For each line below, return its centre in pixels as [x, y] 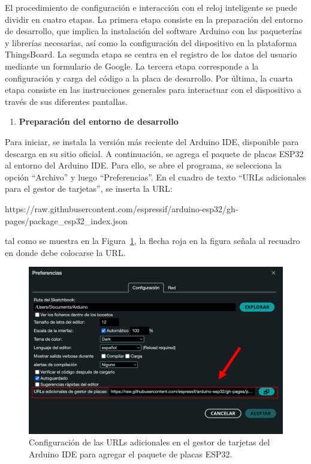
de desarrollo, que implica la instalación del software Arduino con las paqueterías [154, 31]
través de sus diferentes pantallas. [67, 101]
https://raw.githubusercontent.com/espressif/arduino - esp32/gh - [122, 208]
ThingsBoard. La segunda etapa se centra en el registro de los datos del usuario [151, 54]
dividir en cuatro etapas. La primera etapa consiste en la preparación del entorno [154, 19]
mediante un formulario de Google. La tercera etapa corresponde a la [132, 66]
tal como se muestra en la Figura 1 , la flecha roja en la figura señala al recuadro [153, 241]
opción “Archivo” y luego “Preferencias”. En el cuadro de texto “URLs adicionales [155, 177]
